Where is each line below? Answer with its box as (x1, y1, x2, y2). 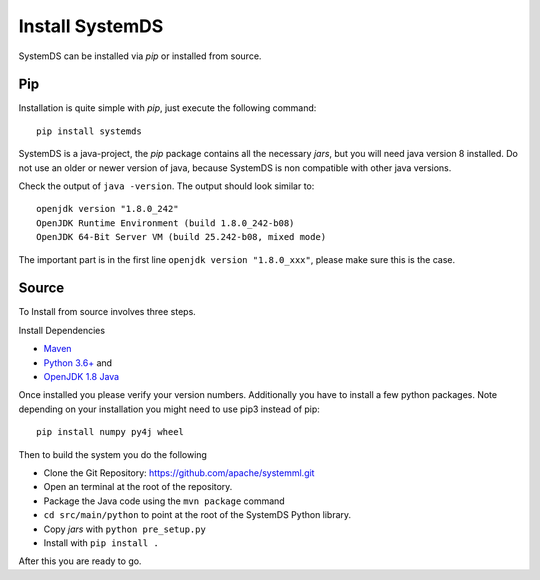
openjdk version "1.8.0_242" (36, 203, 179, 215)
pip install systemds (36, 125, 142, 137)
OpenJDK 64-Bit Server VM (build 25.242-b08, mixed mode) (36, 231, 327, 243)
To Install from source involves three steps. (18, 306, 197, 318)
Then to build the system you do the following (18, 448, 207, 460)
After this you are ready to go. (18, 555, 142, 567)
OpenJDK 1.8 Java (43, 371, 120, 383)
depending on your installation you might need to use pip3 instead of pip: (18, 403, 320, 415)
